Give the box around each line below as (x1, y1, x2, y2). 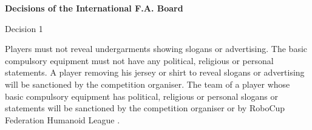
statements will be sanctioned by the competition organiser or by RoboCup (5, 102, 285, 114)
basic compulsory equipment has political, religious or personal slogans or (5, 89, 278, 102)
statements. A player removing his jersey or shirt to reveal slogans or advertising (5, 66, 305, 79)
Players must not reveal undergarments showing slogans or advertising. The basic (5, 42, 308, 55)
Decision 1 (5, 22, 43, 34)
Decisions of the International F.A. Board (5, 2, 183, 14)
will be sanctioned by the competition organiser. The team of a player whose (5, 77, 290, 90)
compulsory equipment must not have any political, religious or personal (5, 54, 274, 67)
